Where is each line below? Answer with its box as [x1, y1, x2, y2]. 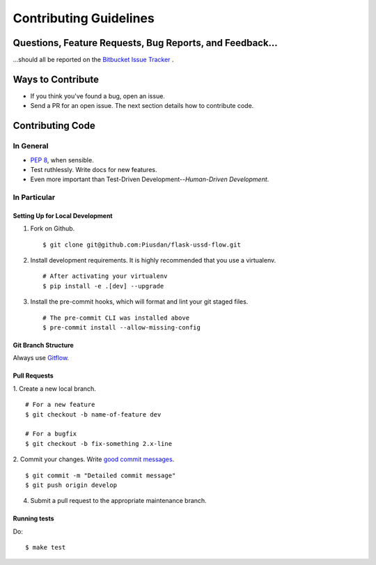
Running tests [13, 514, 55, 523]
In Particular [13, 192, 56, 202]
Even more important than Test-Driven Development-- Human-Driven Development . [30, 175, 269, 184]
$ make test [25, 543, 66, 552]
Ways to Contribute [13, 73, 99, 85]
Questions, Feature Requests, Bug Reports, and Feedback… [13, 37, 278, 49]
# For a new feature [25, 401, 95, 409]
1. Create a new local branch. [13, 384, 97, 393]
